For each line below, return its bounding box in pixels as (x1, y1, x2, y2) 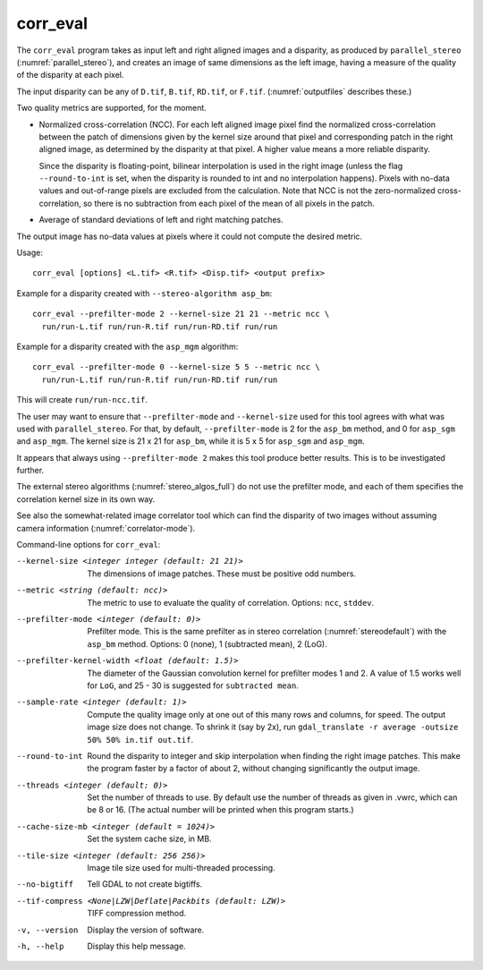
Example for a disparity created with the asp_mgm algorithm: (16, 341, 239, 352)
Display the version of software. (87, 924, 205, 935)
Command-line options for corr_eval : (16, 540, 161, 550)
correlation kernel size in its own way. (16, 493, 156, 505)
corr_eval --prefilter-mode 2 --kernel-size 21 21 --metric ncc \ (32, 309, 330, 319)
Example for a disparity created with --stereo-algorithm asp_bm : (16, 287, 273, 299)
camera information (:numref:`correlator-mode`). (16, 523, 196, 533)
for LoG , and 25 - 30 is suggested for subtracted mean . (87, 680, 299, 691)
